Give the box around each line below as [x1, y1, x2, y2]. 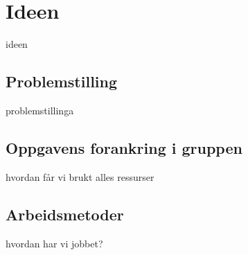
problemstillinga [6, 103, 74, 117]
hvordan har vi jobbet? [6, 236, 103, 250]
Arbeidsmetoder [6, 203, 124, 225]
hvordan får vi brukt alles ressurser [6, 169, 154, 184]
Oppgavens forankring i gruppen [6, 137, 242, 158]
